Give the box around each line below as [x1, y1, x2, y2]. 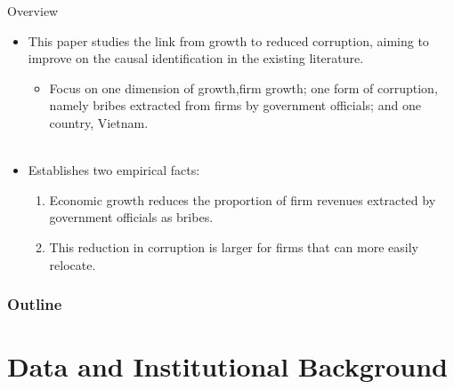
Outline [7, 293, 62, 315]
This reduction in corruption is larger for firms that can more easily [49, 237, 419, 256]
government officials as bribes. [49, 208, 214, 226]
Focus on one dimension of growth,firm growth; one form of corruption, [49, 78, 438, 97]
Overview [7, 2, 59, 20]
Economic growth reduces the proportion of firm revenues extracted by [49, 190, 436, 209]
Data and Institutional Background [7, 348, 448, 385]
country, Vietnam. [49, 113, 149, 131]
